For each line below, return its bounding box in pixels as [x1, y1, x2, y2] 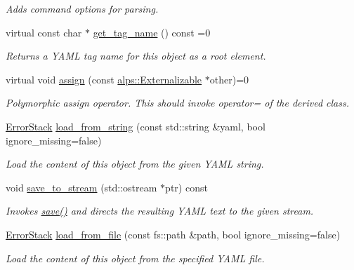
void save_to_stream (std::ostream [6, 180, 157, 194]
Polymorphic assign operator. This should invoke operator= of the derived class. [6, 95, 350, 110]
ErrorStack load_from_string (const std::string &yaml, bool [6, 119, 265, 133]
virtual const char [6, 25, 82, 39]
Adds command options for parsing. [6, 1, 159, 15]
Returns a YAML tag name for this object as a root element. [6, 48, 266, 63]
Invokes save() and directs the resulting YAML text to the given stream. [6, 203, 314, 218]
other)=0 [209, 72, 249, 86]
